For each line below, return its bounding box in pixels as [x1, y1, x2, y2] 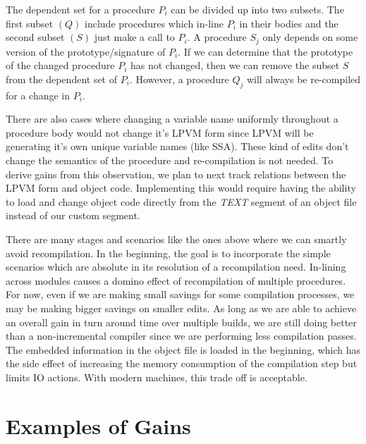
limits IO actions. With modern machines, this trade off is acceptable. [6, 369, 307, 384]
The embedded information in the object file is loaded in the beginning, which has [6, 342, 361, 357]
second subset [6, 30, 65, 44]
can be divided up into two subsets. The [171, 2, 344, 16]
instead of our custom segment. [6, 208, 140, 223]
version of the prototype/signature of [6, 44, 166, 58]
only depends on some [262, 30, 358, 44]
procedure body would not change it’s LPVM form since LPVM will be [6, 125, 314, 140]
